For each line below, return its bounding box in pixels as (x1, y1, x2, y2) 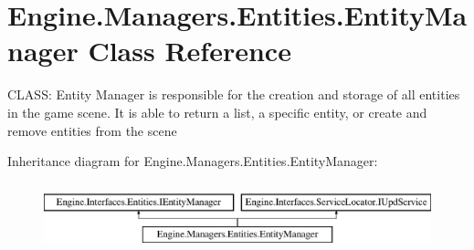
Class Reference (88, 32, 291, 69)
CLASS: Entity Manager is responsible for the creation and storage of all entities (7, 85, 460, 104)
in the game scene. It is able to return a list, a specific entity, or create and (7, 102, 427, 121)
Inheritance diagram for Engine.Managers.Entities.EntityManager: (7, 151, 378, 171)
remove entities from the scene (7, 120, 177, 140)
